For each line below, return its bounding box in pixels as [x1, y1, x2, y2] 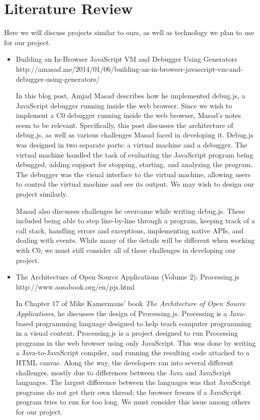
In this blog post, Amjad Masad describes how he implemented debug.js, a [16, 90, 245, 101]
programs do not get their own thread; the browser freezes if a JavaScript [16, 386, 242, 397]
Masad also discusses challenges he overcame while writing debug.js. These [16, 205, 245, 216]
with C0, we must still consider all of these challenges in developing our [16, 245, 236, 255]
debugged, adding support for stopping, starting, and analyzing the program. [16, 159, 253, 170]
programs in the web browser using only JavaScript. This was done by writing [16, 337, 256, 348]
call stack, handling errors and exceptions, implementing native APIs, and [16, 225, 244, 235]
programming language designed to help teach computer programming [35, 318, 251, 328]
